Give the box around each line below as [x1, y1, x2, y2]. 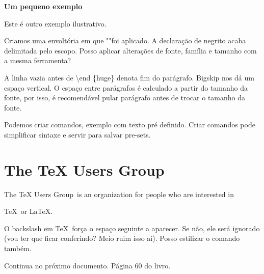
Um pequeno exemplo [4, 1, 83, 11]
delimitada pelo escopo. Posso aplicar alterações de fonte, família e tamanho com [4, 45, 257, 56]
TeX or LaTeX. [4, 206, 53, 216]
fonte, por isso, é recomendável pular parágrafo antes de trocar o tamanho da [4, 92, 246, 103]
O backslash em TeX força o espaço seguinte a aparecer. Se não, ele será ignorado [4, 223, 260, 233]
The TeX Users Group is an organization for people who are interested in [4, 188, 234, 199]
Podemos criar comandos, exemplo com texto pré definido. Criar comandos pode [4, 119, 255, 130]
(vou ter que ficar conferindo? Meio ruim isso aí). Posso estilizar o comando [4, 233, 240, 243]
